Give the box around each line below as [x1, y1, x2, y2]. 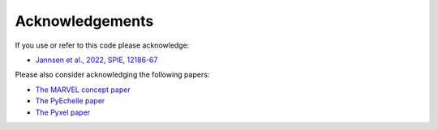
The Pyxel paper [35, 107, 91, 117]
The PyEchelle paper [35, 96, 105, 106]
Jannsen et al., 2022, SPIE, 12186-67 [35, 55, 158, 65]
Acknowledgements [15, 12, 154, 30]
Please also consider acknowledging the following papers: [15, 69, 210, 80]
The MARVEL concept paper [35, 85, 131, 94]
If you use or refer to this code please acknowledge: [15, 40, 190, 50]
